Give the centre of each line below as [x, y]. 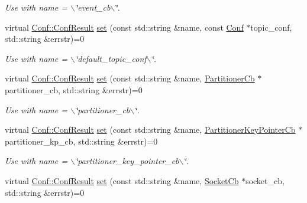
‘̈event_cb [93, 7]
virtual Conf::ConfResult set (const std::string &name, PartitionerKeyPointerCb [150, 130]
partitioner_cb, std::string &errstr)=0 [74, 89]
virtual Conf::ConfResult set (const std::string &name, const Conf [124, 27]
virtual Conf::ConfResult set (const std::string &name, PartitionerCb [130, 78]
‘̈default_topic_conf [111, 58]
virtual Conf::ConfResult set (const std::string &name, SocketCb [122, 180]
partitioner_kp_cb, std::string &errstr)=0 [81, 141]
